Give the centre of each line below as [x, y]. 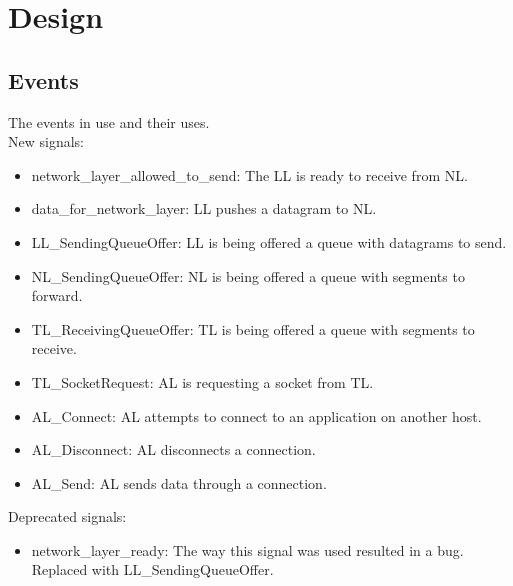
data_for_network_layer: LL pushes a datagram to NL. [204, 208]
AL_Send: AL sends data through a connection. [179, 482]
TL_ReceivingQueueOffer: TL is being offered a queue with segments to [253, 328]
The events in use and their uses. [109, 121]
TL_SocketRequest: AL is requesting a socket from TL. [202, 381]
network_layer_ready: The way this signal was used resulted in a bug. [247, 549]
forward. [57, 295]
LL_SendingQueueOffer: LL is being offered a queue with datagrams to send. [269, 241]
